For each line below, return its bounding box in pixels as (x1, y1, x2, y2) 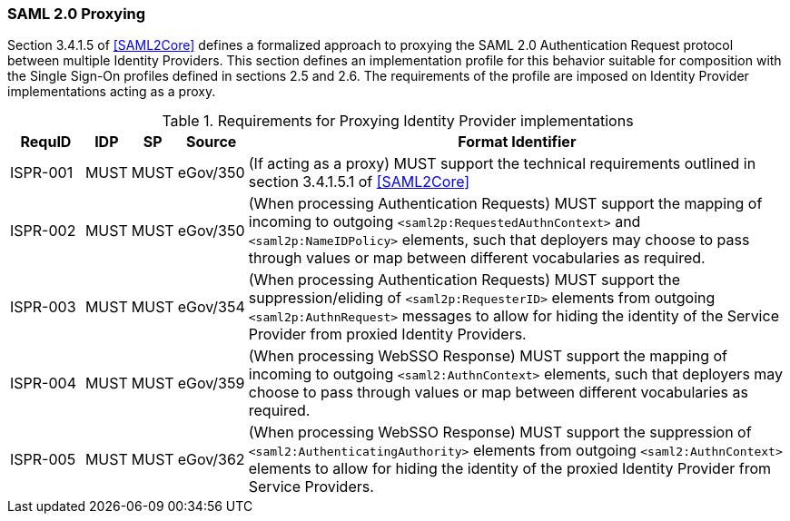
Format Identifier (458, 133, 577, 152)
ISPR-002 (10, 221, 76, 241)
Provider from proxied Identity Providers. (248, 325, 527, 344)
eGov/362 (177, 450, 245, 469)
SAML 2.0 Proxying (7, 5, 146, 23)
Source (186, 133, 237, 152)
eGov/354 (177, 298, 245, 317)
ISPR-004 (10, 374, 76, 393)
